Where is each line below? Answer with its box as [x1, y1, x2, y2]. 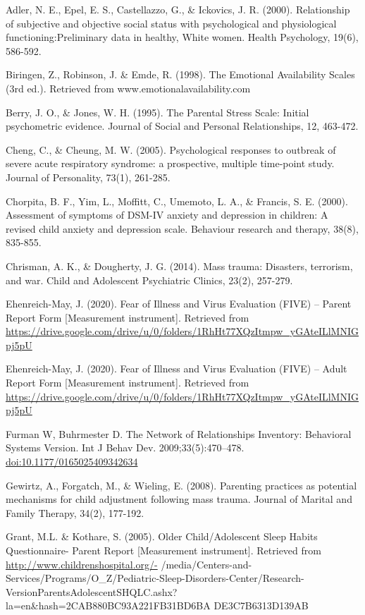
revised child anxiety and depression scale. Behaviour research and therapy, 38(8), [6, 221, 359, 236]
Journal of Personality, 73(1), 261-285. [6, 169, 171, 184]
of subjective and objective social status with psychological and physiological [6, 16, 337, 30]
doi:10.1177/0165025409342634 [6, 454, 138, 469]
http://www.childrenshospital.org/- [6, 556, 158, 571]
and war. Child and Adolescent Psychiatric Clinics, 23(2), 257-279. [6, 272, 293, 287]
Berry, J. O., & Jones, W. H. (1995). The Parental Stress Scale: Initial [6, 104, 309, 119]
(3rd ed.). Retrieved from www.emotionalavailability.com [6, 80, 251, 95]
